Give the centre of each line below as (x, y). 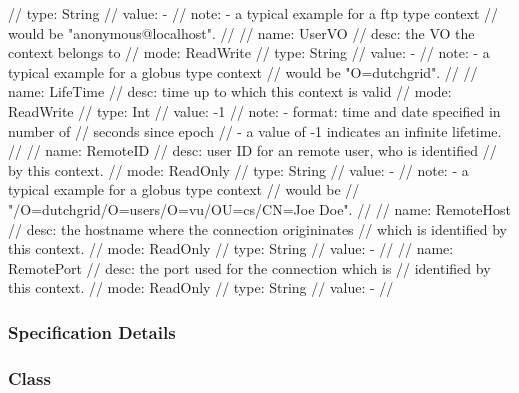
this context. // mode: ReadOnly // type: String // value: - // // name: (231, 248)
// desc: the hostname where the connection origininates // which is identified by (257, 228)
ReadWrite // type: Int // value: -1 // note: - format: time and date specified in (254, 110)
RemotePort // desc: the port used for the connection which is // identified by (249, 267)
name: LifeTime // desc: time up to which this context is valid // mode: (230, 91)
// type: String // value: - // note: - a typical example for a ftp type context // (253, 13)
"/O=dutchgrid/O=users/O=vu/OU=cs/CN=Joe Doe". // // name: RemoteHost (259, 208)
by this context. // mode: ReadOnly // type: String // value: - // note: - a (238, 169)
